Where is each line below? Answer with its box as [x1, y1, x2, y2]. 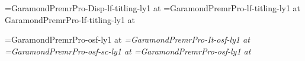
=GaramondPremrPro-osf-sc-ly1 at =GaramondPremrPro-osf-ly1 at [5, 44, 251, 57]
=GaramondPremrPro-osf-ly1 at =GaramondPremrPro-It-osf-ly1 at [5, 33, 250, 46]
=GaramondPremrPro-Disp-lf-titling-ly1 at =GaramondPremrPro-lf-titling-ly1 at [5, 2, 301, 14]
